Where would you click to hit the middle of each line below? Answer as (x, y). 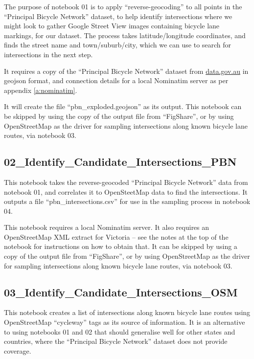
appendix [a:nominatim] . (41, 90)
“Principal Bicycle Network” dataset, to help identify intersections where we (118, 16)
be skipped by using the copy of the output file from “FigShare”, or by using (119, 116)
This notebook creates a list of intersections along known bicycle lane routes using (127, 312)
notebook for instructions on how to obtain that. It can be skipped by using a (121, 246)
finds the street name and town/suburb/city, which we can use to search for (118, 45)
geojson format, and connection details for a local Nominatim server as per (116, 80)
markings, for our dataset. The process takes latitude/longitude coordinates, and (125, 35)
